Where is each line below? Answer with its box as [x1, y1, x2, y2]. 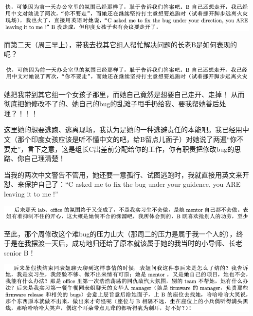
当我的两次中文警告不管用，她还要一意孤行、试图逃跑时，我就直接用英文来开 [4, 169, 249, 179]
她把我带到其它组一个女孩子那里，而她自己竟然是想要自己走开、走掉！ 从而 [4, 89, 245, 99]
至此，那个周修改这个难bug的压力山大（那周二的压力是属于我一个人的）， [4, 228, 236, 238]
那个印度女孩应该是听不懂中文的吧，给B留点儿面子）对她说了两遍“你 [17, 134, 237, 144]
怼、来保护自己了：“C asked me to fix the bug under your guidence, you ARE [4, 179, 241, 189]
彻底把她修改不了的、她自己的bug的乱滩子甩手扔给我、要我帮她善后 [4, 99, 219, 109]
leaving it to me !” [4, 188, 58, 198]
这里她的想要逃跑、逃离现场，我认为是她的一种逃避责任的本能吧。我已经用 [4, 124, 242, 135]
